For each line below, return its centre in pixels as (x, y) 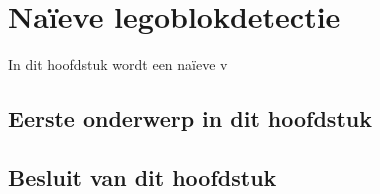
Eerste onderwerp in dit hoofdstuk (190, 118)
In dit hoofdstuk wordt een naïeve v (118, 64)
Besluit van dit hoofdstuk (142, 176)
